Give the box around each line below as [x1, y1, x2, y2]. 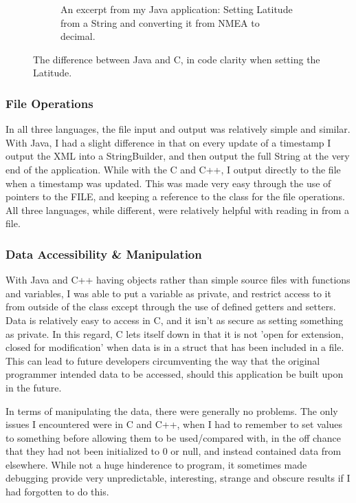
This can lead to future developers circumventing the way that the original [5, 353, 320, 367]
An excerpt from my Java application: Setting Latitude [60, 2, 293, 16]
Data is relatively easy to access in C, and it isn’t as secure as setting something [5, 312, 344, 327]
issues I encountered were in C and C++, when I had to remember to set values [5, 417, 343, 431]
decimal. [60, 29, 96, 43]
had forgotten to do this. [5, 484, 109, 499]
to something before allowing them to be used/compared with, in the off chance [5, 430, 341, 445]
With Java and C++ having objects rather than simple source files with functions [5, 272, 351, 287]
